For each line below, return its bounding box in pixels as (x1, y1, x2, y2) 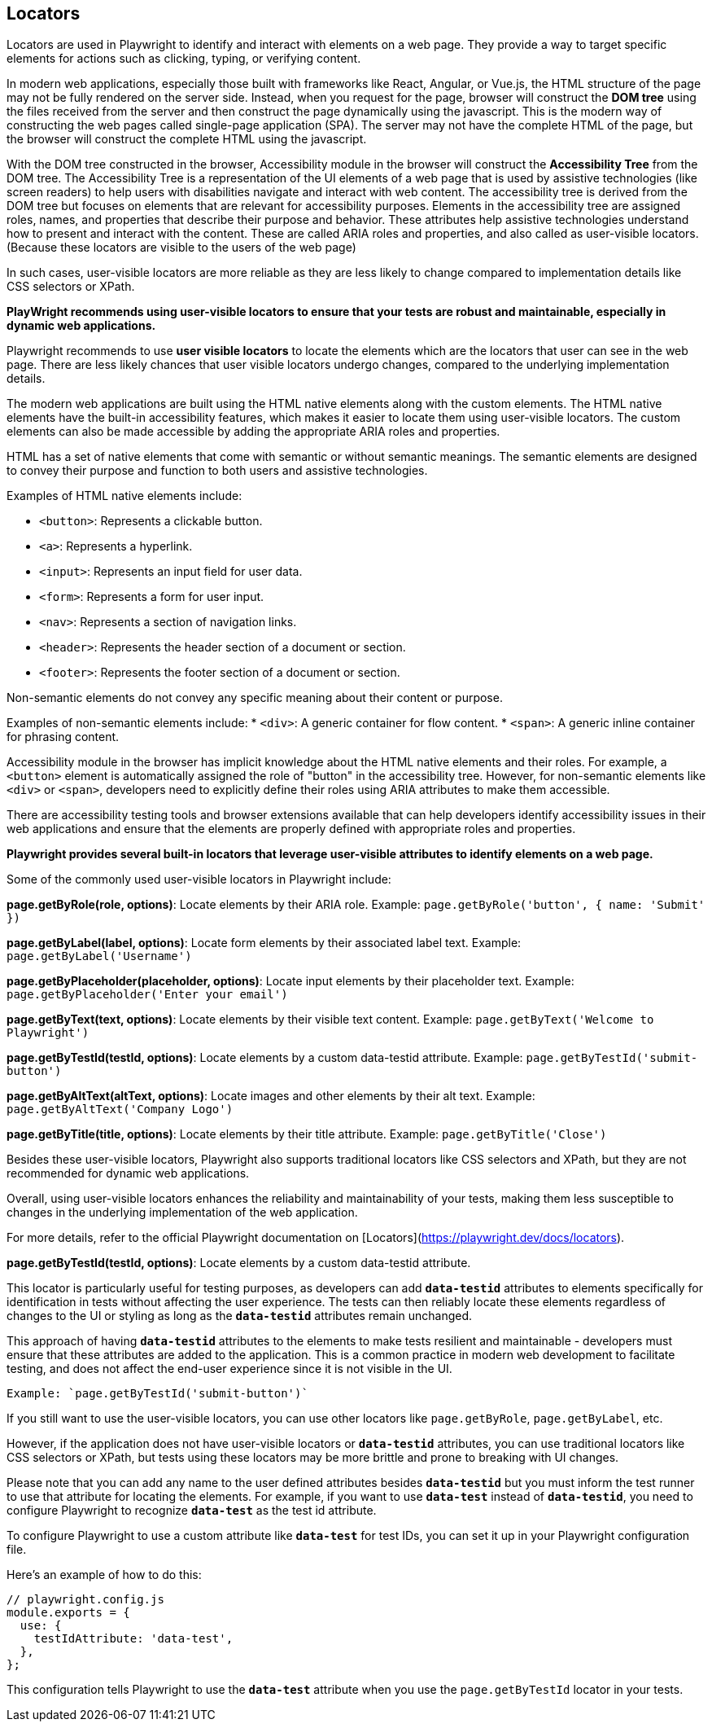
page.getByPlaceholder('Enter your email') (7, 988, 288, 1002)
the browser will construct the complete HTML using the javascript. (7, 132, 367, 147)
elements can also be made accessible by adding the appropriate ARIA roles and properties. (7, 424, 500, 439)
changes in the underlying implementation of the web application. (7, 1205, 358, 1220)
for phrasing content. (7, 730, 120, 744)
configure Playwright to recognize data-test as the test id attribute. (7, 1503, 377, 1518)
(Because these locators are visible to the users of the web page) (7, 240, 356, 255)
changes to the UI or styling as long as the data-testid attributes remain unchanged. (7, 1309, 473, 1323)
